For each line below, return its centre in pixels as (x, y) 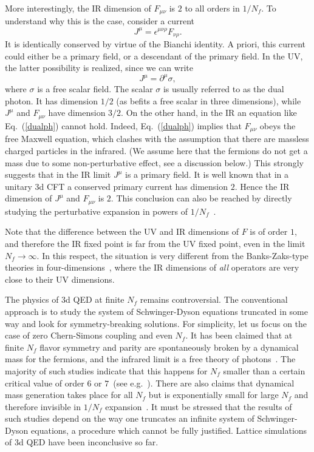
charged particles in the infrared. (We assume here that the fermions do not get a (156, 150)
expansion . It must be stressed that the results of (199, 406)
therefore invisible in (43, 406)
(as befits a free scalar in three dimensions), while (209, 100)
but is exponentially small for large (213, 395)
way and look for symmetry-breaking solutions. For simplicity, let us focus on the (156, 323)
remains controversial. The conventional (214, 299)
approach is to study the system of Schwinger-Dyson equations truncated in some (156, 311)
